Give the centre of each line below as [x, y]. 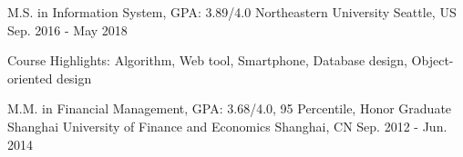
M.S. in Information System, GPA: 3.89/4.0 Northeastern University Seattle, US [232, 12]
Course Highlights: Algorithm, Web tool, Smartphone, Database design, [207, 60]
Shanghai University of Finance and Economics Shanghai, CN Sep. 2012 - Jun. [227, 126]
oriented [30, 78]
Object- [432, 60]
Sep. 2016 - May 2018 [67, 29]
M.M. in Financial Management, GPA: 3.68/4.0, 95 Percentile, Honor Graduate [230, 108]
